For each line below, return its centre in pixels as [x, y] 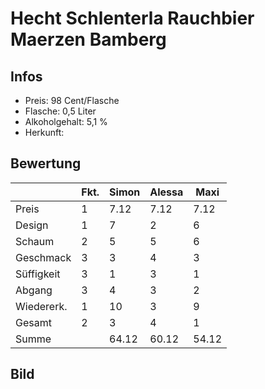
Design [32, 225]
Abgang [34, 290]
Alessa [166, 192]
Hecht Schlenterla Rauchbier [132, 18]
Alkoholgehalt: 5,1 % [66, 121]
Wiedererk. [41, 306]
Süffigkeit [38, 274]
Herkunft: [44, 132]
